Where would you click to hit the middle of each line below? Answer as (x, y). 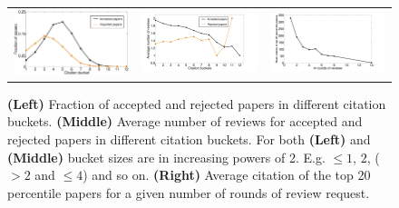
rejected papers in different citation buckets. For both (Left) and (189, 139)
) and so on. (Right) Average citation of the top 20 (227, 175)
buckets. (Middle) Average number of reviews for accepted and (185, 121)
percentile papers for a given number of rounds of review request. (189, 192)
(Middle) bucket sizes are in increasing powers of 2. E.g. (166, 157)
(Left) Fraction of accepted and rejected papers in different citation (197, 103)
